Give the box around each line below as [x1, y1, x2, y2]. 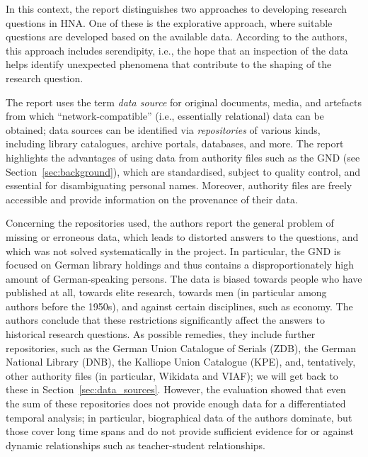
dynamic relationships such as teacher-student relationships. [6, 437, 265, 452]
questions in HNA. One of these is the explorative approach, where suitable [6, 15, 333, 30]
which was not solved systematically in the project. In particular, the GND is [6, 243, 341, 258]
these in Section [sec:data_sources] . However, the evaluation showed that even [6, 382, 346, 397]
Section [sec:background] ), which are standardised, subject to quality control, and [6, 164, 361, 179]
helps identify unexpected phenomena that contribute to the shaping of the [6, 57, 332, 72]
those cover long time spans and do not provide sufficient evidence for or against [6, 424, 355, 439]
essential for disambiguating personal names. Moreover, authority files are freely [6, 178, 352, 193]
